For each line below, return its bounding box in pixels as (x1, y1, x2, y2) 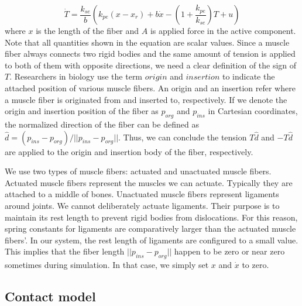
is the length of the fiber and (36, 25, 139, 36)
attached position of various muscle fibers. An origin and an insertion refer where (5, 81, 296, 94)
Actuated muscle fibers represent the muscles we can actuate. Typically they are (5, 176, 293, 188)
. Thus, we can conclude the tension (118, 130, 247, 143)
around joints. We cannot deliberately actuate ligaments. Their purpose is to (5, 199, 280, 211)
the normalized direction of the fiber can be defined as (5, 118, 199, 130)
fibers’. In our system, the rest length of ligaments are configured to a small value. (5, 233, 298, 246)
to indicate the (222, 70, 275, 82)
